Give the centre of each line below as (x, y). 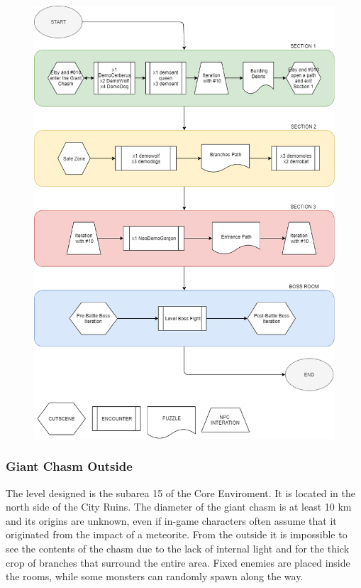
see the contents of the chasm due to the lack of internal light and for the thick (178, 548)
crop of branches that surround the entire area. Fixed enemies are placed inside (178, 562)
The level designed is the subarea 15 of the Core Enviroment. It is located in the (180, 492)
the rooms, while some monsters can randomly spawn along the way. (155, 576)
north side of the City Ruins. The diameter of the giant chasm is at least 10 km (179, 507)
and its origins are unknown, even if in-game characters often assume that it (171, 520)
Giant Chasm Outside (69, 466)
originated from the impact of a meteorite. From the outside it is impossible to (177, 534)
